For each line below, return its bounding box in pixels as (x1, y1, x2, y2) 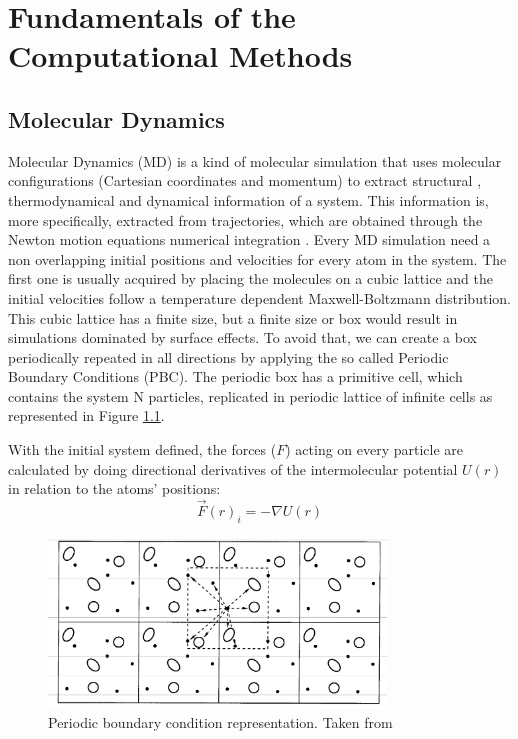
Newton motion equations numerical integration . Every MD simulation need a (8, 229, 491, 250)
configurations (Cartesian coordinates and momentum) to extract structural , (8, 170, 482, 191)
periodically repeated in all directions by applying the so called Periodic (8, 346, 449, 367)
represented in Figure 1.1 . (8, 405, 165, 426)
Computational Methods (8, 35, 353, 76)
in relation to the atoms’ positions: (8, 478, 221, 499)
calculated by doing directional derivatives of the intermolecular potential (8, 458, 458, 479)
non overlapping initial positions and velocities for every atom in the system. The (8, 248, 507, 269)
